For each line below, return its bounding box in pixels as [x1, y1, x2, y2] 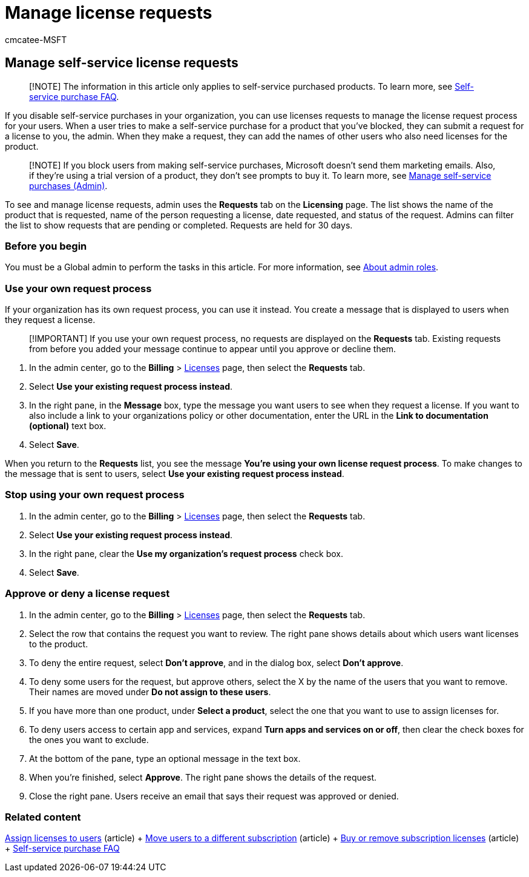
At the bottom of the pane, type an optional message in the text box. [29, 753, 301, 764]
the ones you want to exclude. [29, 734, 149, 745]
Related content [5, 810, 81, 823]
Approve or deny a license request [5, 587, 170, 600]
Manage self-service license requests [5, 55, 238, 71]
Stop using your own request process [5, 489, 185, 501]
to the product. [29, 638, 88, 649]
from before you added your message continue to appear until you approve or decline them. [29, 344, 396, 355]
